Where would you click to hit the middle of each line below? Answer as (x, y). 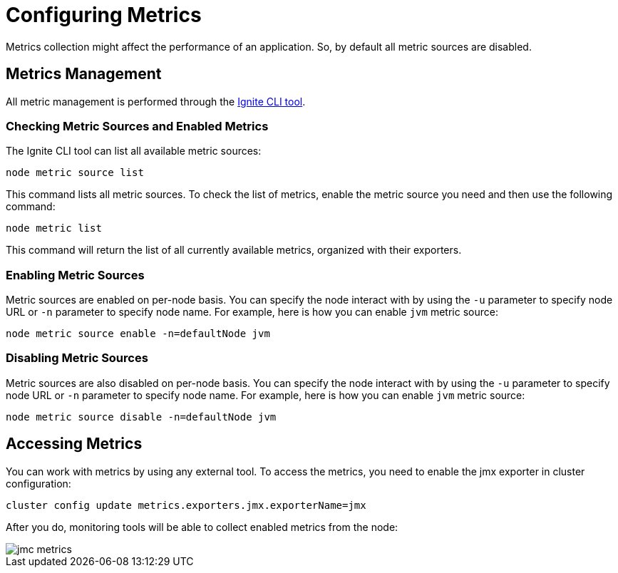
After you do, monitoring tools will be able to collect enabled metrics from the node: (202, 527)
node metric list (54, 228)
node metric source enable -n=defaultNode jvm (138, 334)
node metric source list (75, 173)
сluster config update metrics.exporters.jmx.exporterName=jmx (186, 505)
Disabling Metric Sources (77, 358)
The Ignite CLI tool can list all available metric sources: (134, 151)
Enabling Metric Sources (75, 275)
